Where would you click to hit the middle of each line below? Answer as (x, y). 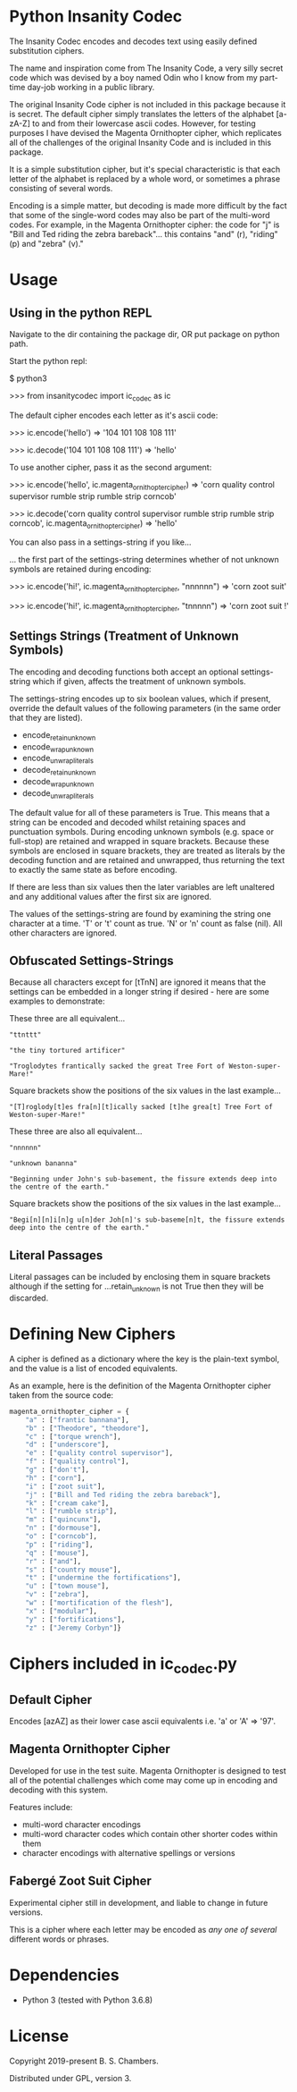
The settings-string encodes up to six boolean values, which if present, (140, 699)
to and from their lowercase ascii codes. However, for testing (144, 123)
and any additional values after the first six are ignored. (111, 896)
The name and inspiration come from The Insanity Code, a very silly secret (146, 68)
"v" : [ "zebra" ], (58, 1595)
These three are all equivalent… (67, 1019)
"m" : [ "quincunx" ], (63, 1520)
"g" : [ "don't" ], (58, 1469)
